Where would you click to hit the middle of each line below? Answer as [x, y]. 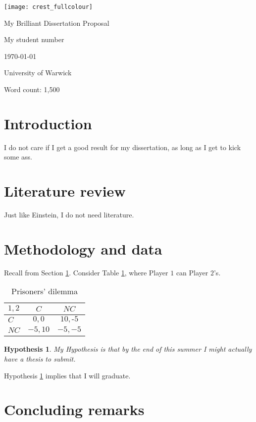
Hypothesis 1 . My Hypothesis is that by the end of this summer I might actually [128, 349]
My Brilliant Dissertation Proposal [57, 23]
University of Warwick [38, 73]
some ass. [18, 157]
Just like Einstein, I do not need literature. [69, 215]
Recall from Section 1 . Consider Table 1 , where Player [86, 272]
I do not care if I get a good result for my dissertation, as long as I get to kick [123, 147]
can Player [192, 272]
